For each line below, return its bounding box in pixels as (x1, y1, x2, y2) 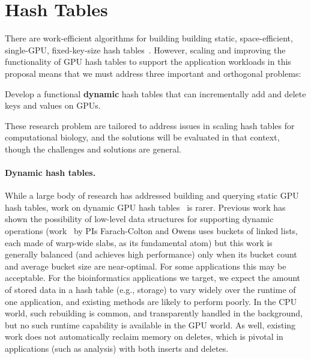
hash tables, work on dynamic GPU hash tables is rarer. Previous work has (5, 201, 286, 213)
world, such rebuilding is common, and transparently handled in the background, (5, 307, 303, 319)
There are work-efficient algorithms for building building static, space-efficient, (5, 32, 293, 44)
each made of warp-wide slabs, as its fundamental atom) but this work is (5, 236, 273, 249)
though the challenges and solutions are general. (5, 142, 181, 155)
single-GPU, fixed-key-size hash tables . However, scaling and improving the (5, 43, 286, 56)
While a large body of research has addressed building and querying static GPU (5, 189, 299, 202)
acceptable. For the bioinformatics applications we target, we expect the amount (5, 271, 300, 284)
